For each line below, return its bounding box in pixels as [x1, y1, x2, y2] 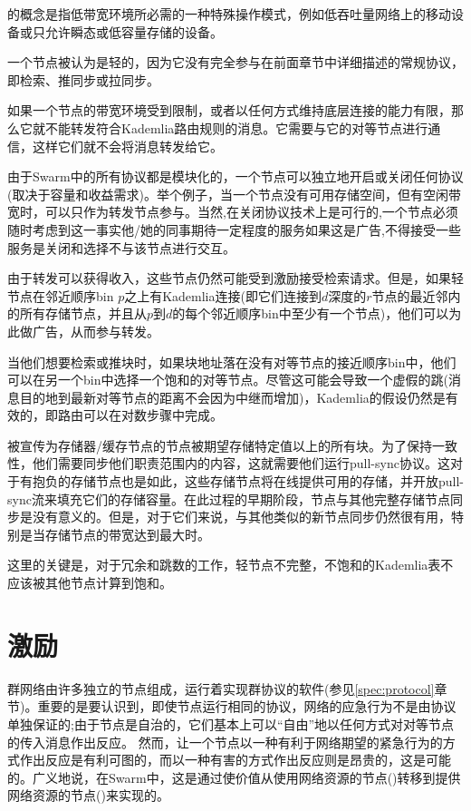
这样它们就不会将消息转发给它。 [32, 136, 223, 155]
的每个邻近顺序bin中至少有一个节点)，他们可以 [172, 304, 449, 323]
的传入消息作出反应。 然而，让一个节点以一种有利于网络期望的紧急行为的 [7, 732, 443, 751]
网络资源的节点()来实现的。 [7, 786, 169, 805]
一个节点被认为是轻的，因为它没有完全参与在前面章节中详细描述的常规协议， [7, 53, 464, 72]
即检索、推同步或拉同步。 [7, 70, 159, 89]
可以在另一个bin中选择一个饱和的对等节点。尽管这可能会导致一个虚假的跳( [7, 370, 448, 389]
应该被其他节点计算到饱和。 [7, 573, 172, 592]
